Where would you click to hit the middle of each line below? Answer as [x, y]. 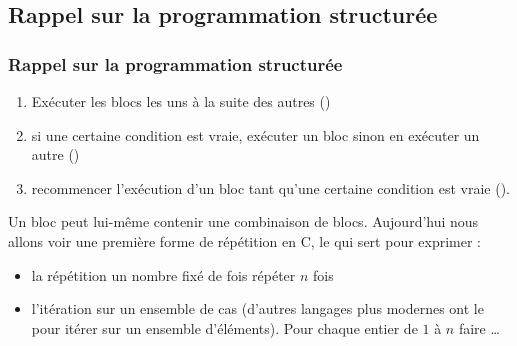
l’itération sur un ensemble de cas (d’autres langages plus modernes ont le [257, 308]
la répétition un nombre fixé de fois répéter [163, 274]
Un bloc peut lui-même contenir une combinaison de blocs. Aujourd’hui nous [243, 221]
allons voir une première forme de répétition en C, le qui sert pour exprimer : [245, 240]
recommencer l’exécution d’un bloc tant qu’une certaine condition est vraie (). [270, 187]
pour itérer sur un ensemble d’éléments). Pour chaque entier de [224, 327]
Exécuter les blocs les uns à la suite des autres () [181, 101]
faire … [479, 327]
